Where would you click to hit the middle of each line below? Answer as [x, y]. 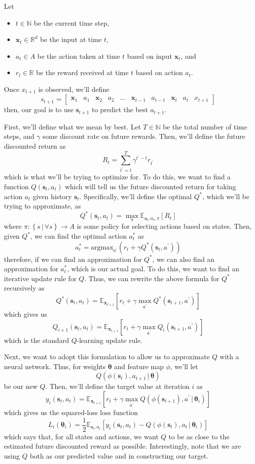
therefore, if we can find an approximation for [73, 259]
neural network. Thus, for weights [55, 366]
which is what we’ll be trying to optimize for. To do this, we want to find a [117, 177]
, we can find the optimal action [78, 236]
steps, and [19, 136]
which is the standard [37, 340]
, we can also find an [183, 259]
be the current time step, [72, 22]
